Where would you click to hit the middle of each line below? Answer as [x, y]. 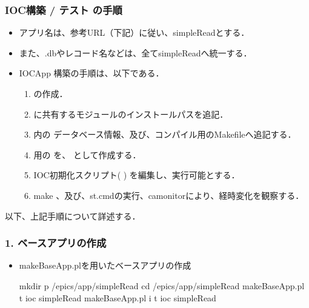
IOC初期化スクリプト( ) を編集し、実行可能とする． [137, 175]
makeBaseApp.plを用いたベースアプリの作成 [105, 265]
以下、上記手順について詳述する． [73, 216]
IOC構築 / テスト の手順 [64, 9]
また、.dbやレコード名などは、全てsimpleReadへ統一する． [135, 52]
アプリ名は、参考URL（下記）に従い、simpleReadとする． [134, 32]
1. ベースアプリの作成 [56, 243]
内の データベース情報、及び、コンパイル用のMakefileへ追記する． [165, 134]
